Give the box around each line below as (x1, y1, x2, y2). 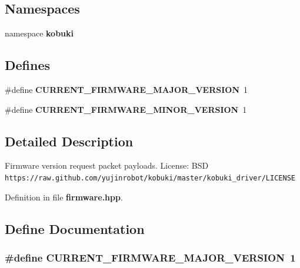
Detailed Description (5, 132, 134, 150)
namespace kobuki (5, 27, 74, 39)
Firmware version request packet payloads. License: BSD (5, 159, 209, 172)
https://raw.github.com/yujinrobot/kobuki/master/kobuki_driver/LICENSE (5, 173, 295, 182)
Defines (5, 56, 51, 74)
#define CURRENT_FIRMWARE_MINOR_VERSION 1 (5, 103, 247, 115)
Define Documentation (5, 219, 145, 237)
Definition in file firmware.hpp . (5, 190, 123, 203)
